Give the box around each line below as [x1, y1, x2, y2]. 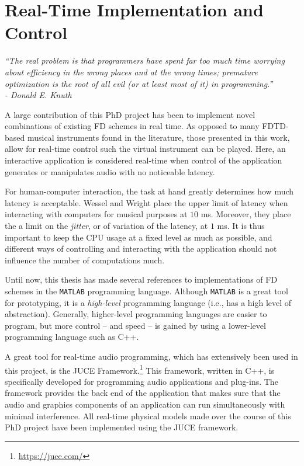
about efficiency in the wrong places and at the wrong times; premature [5, 65, 258, 78]
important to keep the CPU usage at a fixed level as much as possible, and [5, 231, 272, 243]
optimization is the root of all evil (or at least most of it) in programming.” [5, 77, 273, 89]
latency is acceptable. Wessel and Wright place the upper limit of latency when [5, 196, 288, 208]
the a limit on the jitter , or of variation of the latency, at [5, 220, 208, 232]
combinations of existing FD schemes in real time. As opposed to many [5, 120, 260, 132]
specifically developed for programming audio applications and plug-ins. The [5, 375, 278, 387]
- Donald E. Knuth [5, 89, 72, 101]
